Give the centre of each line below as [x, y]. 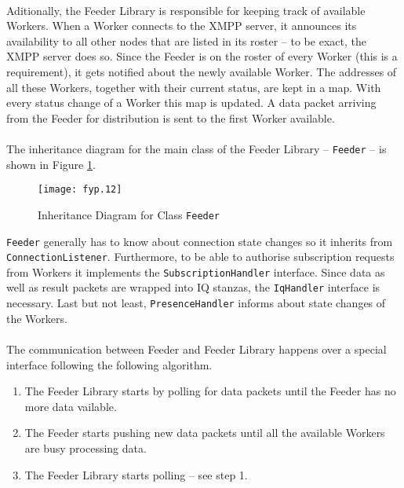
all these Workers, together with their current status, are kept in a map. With [194, 87]
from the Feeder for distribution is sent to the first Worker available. [171, 117]
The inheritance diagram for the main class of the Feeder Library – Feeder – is [197, 148]
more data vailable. [71, 406]
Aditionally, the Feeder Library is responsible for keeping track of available [186, 10]
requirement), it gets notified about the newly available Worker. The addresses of [202, 71]
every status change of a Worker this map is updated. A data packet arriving [191, 103]
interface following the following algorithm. [109, 364]
